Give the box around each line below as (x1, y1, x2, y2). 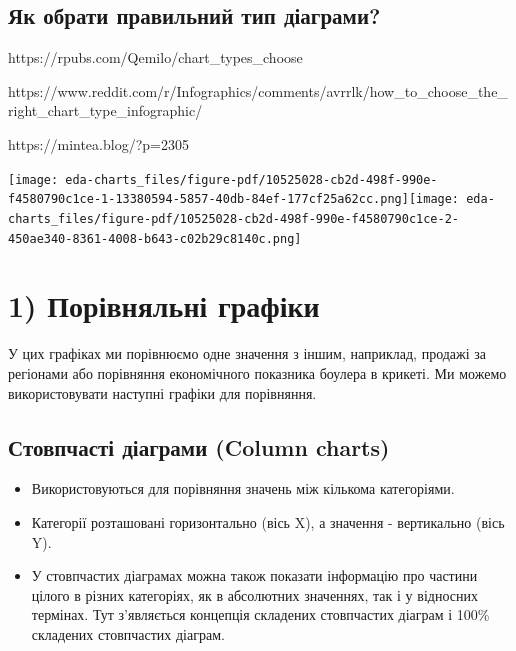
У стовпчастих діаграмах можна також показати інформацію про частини (31, 565, 478, 586)
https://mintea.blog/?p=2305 (8, 133, 189, 154)
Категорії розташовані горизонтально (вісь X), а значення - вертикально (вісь (31, 511, 505, 532)
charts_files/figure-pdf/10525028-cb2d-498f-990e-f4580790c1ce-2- (8, 211, 460, 226)
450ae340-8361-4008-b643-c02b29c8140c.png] (8, 231, 302, 246)
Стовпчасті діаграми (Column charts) (8, 431, 390, 462)
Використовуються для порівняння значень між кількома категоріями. (31, 478, 455, 499)
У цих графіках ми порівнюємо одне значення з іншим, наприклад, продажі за (8, 343, 487, 364)
